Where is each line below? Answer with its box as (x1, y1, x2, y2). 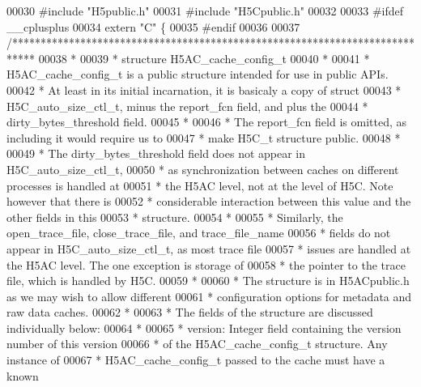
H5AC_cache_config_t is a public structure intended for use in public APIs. (6, 66, 389, 83)
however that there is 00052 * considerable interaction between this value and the (6, 193, 411, 210)
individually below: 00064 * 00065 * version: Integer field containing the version (6, 319, 402, 336)
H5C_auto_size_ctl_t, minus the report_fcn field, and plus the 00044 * (6, 97, 368, 114)
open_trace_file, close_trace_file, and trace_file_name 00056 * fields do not (6, 224, 391, 241)
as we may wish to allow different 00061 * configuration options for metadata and (6, 287, 412, 304)
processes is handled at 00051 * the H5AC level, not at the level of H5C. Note (6, 176, 393, 193)
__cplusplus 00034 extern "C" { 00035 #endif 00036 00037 (6, 18, 300, 35)
